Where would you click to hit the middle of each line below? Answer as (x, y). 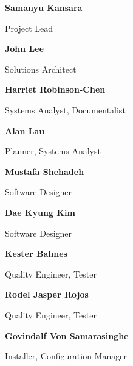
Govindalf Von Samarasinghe (67, 335)
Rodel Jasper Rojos (47, 294)
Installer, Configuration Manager (66, 356)
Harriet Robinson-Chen (55, 89)
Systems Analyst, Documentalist (65, 109)
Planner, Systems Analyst (53, 151)
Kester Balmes (36, 253)
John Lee (25, 48)
